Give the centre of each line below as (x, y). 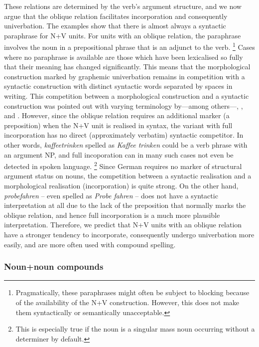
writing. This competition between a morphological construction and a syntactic (127, 96)
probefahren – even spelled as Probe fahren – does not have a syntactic (111, 195)
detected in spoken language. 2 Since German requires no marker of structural (123, 165)
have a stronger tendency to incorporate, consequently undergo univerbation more (129, 234)
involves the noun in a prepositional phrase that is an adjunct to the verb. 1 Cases (129, 46)
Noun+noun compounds (54, 266)
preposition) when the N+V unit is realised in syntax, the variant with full (118, 125)
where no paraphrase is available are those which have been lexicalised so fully (124, 57)
